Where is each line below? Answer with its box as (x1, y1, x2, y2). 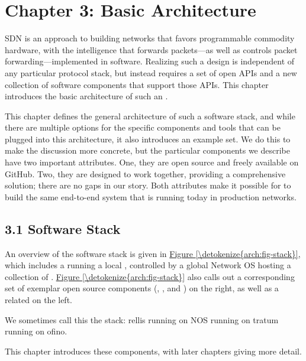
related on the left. (5, 294, 72, 306)
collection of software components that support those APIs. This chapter (5, 78, 269, 90)
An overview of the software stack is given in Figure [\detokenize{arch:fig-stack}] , (5, 247, 301, 259)
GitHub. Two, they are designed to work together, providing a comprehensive (5, 167, 286, 180)
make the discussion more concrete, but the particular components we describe (5, 144, 290, 157)
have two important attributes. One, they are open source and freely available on (5, 156, 299, 168)
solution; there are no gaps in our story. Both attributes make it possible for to (5, 179, 291, 191)
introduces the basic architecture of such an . (5, 90, 168, 102)
